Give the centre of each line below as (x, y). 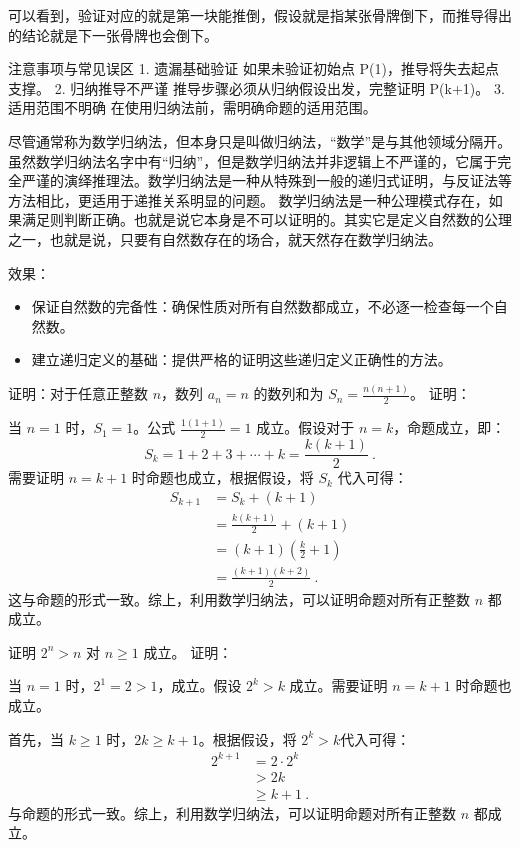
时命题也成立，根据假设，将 (222, 477)
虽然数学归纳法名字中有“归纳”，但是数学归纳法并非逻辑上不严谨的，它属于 (253, 160)
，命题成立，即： (449, 427)
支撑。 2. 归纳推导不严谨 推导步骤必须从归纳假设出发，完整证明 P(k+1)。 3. (256, 87)
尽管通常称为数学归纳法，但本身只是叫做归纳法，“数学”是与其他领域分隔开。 (260, 140)
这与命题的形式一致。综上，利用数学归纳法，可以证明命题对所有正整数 (239, 598)
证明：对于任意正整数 (78, 393)
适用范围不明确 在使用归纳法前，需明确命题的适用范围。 (192, 107)
